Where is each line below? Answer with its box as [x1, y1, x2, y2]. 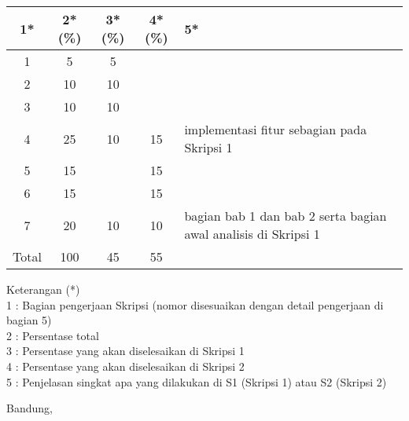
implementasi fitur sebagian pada [184, 120, 367, 138]
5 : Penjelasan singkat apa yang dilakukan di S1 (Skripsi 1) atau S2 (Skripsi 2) [6, 373, 387, 390]
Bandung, [6, 400, 53, 416]
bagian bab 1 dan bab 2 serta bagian [184, 207, 387, 225]
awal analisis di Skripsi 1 [184, 225, 320, 243]
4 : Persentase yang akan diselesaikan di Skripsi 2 [6, 357, 245, 374]
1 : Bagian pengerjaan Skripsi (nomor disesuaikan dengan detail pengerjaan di [6, 296, 384, 313]
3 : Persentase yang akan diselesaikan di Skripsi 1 [6, 342, 245, 359]
